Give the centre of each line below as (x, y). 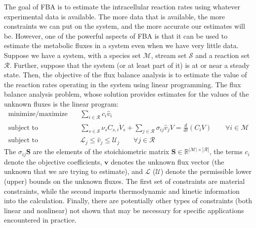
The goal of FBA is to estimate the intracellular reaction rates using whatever (122, 6)
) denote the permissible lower (206, 171)
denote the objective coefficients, (53, 161)
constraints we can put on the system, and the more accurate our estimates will (125, 26)
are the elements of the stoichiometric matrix (101, 151)
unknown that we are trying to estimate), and (73, 171)
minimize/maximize (38, 114)
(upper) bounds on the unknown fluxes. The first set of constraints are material (125, 181)
